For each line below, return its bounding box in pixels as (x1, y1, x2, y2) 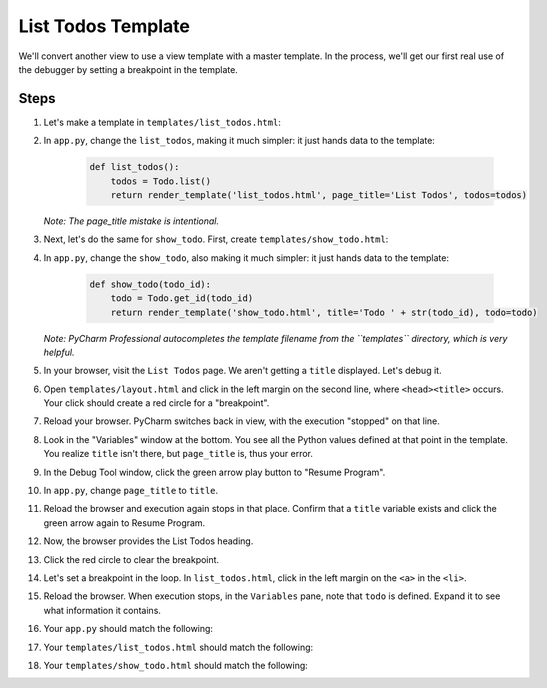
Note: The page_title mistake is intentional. (43, 215, 220, 227)
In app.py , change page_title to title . (43, 485, 219, 497)
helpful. (43, 346, 75, 358)
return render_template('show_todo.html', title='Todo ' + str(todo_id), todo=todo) (110, 306, 539, 318)
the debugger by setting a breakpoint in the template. (18, 63, 239, 75)
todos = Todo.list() (110, 175, 212, 187)
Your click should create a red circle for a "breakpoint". (43, 397, 270, 409)
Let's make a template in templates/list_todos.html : (43, 116, 282, 128)
